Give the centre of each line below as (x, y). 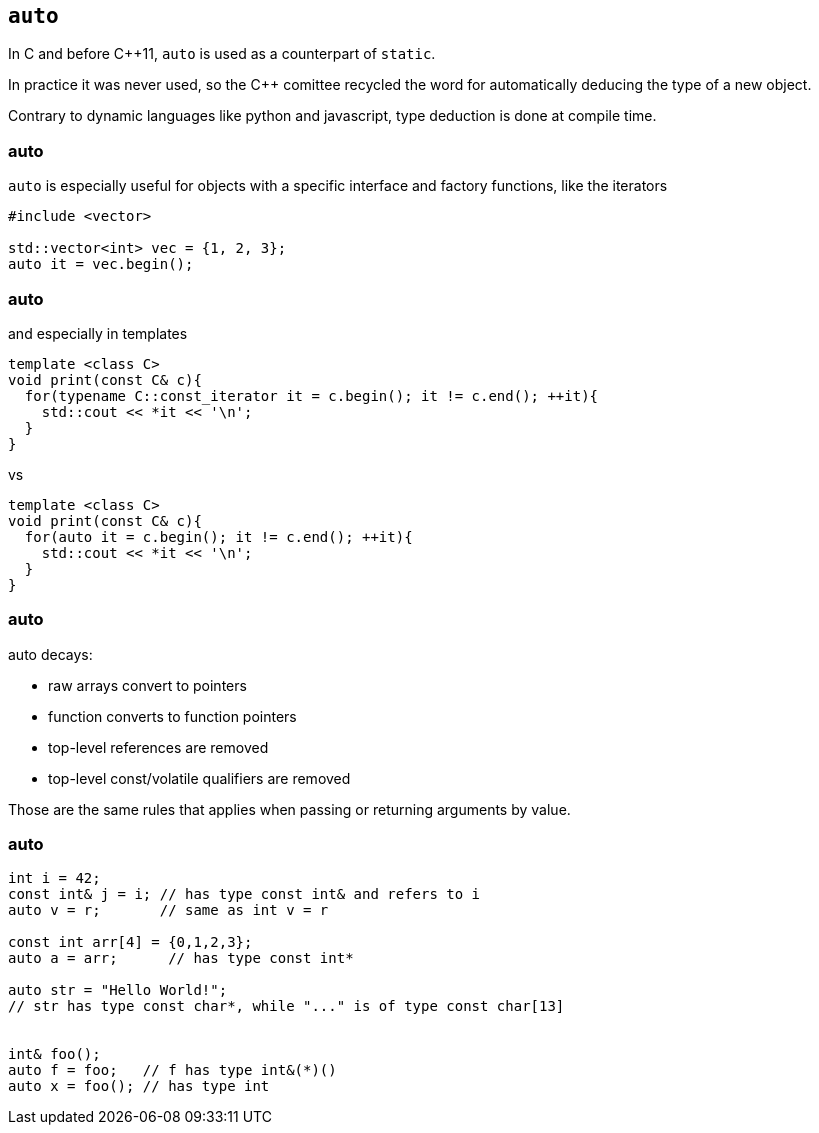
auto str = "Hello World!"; (118, 990)
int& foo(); (54, 1054)
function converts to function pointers (172, 716)
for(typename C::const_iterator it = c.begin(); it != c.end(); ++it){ (311, 395)
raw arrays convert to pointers (147, 685)
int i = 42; (54, 878)
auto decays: (50, 654)
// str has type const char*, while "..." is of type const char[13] (286, 1006)
